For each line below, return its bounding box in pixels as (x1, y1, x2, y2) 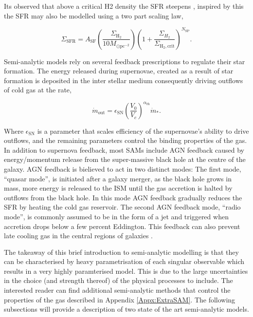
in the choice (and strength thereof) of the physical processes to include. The (4, 275, 233, 285)
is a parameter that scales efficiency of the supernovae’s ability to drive (37, 125, 249, 136)
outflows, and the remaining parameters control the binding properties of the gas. (4, 135, 247, 145)
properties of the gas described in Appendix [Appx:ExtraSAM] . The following (4, 294, 235, 304)
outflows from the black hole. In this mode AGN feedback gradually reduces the (4, 192, 242, 202)
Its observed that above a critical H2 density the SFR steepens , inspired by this (4, 1, 244, 11)
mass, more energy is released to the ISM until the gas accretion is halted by (4, 183, 233, 193)
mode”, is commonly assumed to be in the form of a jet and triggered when (4, 211, 229, 221)
